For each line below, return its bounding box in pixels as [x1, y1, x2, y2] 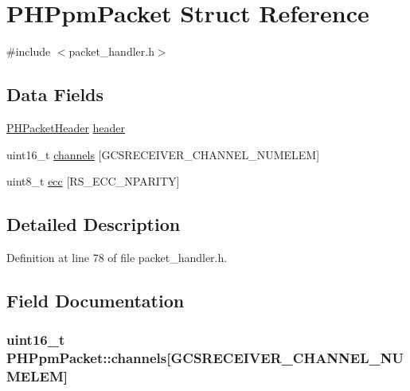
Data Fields [6, 82, 104, 107]
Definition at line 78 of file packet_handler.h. [6, 248, 228, 265]
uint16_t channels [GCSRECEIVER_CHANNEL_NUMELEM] [6, 146, 320, 162]
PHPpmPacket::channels [6, 348, 167, 368]
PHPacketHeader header [6, 119, 126, 135]
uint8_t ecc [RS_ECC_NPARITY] [6, 173, 180, 190]
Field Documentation [6, 287, 185, 312]
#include [6, 43, 51, 60]
